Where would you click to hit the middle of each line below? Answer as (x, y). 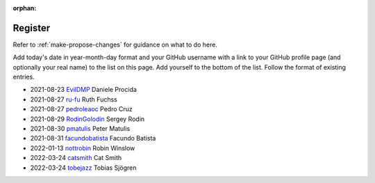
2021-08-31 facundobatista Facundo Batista (93, 138)
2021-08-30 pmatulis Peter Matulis (80, 129)
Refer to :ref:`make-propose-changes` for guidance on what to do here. (115, 45)
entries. (24, 77)
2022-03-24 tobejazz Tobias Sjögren (83, 168)
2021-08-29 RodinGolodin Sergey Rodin (87, 119)
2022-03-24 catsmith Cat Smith (76, 158)
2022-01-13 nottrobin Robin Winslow (83, 148)
